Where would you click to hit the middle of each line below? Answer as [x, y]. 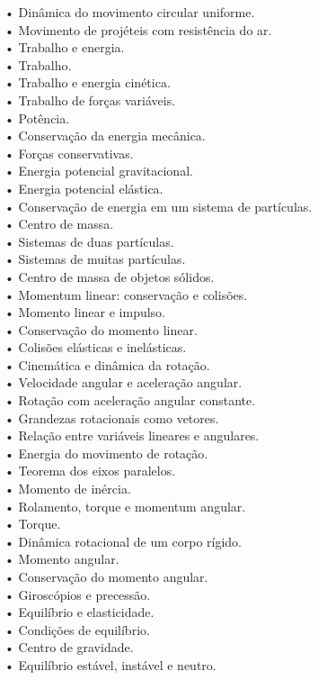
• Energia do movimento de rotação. [106, 453]
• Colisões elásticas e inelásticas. [96, 347]
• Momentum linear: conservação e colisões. [126, 294]
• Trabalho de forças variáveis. [90, 100]
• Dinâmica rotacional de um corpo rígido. [123, 541]
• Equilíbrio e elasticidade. [79, 612]
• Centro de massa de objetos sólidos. [110, 276]
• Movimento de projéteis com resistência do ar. [138, 29]
